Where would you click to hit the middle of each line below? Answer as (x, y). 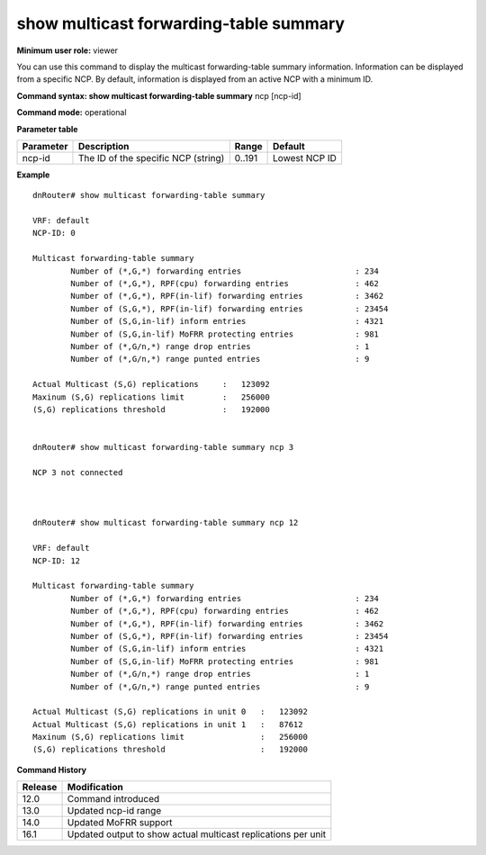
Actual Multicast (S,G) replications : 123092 (151, 384)
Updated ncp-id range (114, 811)
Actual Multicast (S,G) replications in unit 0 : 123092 (170, 712)
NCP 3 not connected (78, 472)
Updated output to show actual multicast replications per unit (197, 834)
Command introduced (113, 799)
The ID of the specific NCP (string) (151, 157)
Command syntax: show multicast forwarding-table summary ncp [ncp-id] (159, 95)
